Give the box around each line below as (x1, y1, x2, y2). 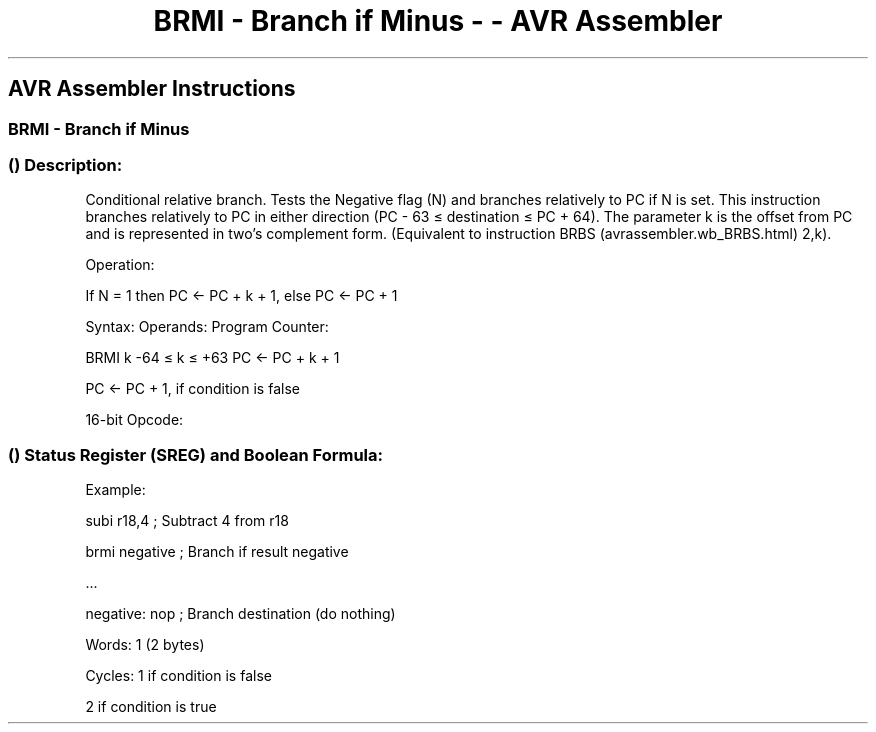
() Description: (8, 154, 123, 175)
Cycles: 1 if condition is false (85, 667, 272, 685)
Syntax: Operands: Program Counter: (85, 318, 329, 336)
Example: (85, 481, 146, 499)
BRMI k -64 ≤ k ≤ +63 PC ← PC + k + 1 (85, 349, 340, 367)
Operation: (85, 256, 155, 274)
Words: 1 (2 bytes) (85, 636, 205, 654)
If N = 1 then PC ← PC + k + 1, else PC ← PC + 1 (85, 287, 398, 305)
